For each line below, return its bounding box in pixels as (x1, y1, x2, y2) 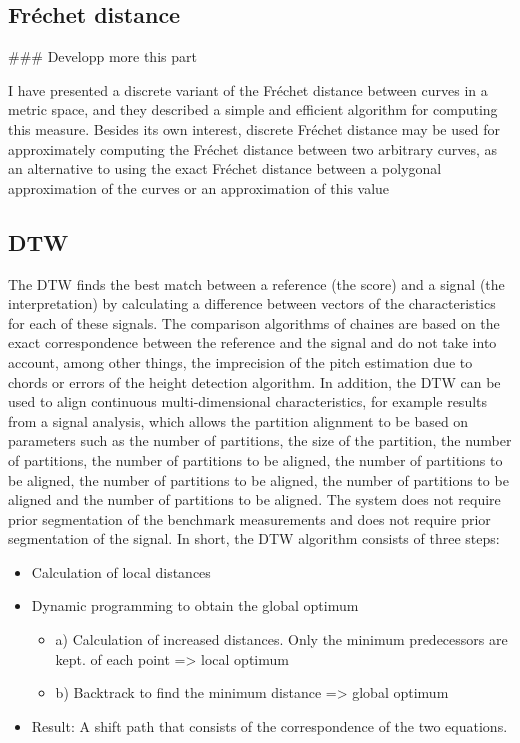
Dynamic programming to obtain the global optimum (31, 595, 359, 616)
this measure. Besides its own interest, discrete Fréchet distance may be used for (8, 118, 500, 139)
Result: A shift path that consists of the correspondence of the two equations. (31, 715, 508, 736)
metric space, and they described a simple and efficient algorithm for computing (8, 99, 498, 120)
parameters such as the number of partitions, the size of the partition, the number (8, 430, 512, 451)
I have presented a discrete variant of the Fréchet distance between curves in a (8, 79, 488, 100)
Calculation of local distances (31, 561, 211, 582)
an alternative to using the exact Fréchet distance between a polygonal (8, 158, 442, 179)
